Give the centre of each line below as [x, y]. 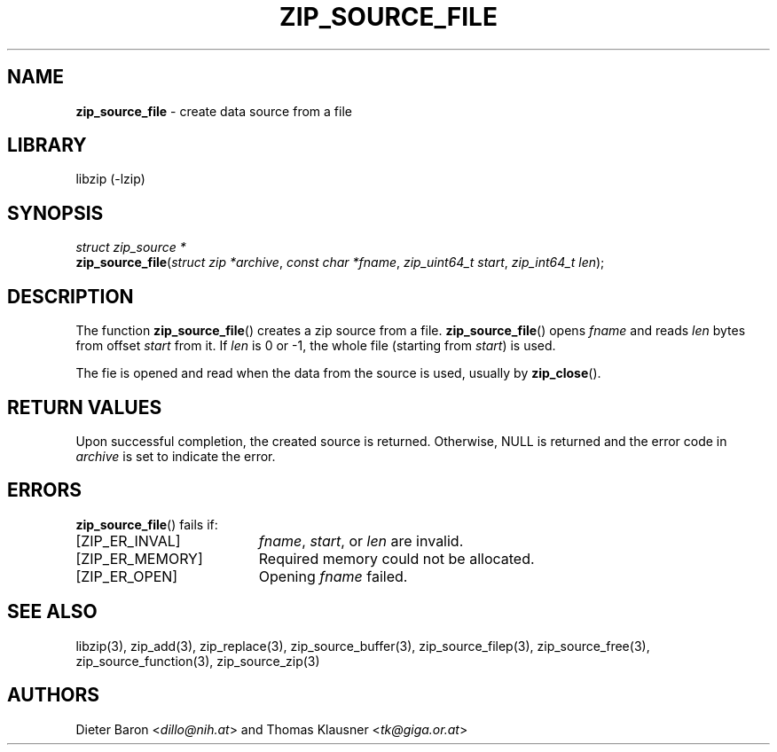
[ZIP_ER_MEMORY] [139, 558]
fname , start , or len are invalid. [361, 540]
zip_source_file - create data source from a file [214, 111]
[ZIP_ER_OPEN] [127, 576]
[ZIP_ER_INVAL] [128, 540]
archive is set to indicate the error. [176, 456]
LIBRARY [47, 145]
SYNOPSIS [55, 213]
